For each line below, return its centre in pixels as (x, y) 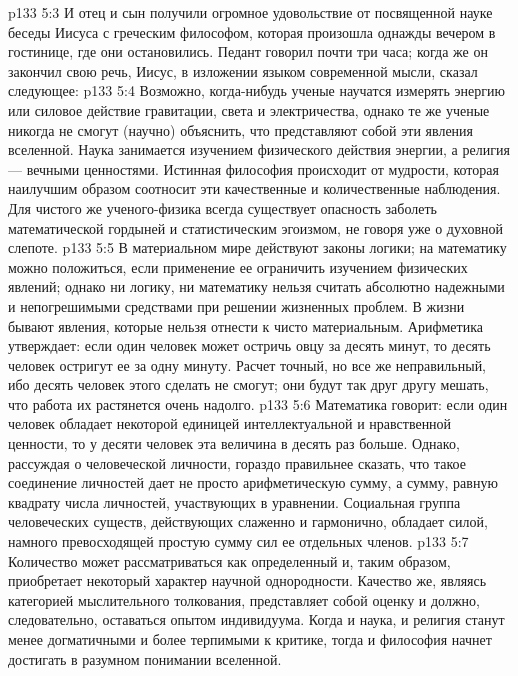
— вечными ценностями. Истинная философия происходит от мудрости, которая (253, 168)
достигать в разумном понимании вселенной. (145, 658)
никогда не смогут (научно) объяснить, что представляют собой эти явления (241, 129)
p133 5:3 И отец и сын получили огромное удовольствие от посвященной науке (250, 12)
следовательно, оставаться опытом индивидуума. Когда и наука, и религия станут (256, 619)
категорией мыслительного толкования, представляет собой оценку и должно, (244, 599)
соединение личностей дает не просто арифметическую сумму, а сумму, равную (253, 482)
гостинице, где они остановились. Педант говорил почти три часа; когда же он (248, 51)
